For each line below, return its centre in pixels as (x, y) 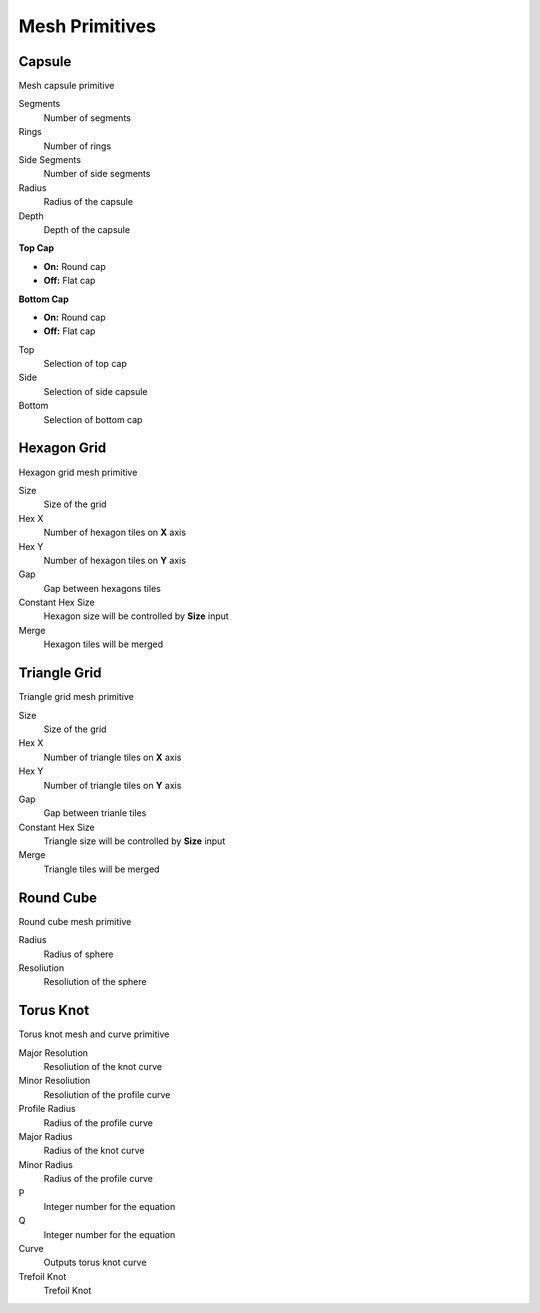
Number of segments (87, 117)
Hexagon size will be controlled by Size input (136, 616)
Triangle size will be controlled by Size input (134, 841)
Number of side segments (97, 174)
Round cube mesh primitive (75, 921)
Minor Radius (46, 1164)
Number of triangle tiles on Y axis (112, 785)
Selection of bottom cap (93, 419)
